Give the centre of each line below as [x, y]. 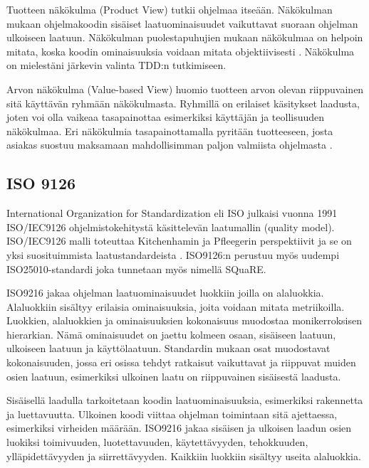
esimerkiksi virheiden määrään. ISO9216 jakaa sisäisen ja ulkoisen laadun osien [179, 428]
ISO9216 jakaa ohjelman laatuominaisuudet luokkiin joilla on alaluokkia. [165, 293]
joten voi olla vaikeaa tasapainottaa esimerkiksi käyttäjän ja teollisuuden [166, 117]
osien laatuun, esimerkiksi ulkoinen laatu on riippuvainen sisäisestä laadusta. [174, 376]
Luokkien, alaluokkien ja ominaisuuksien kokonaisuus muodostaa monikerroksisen [184, 320]
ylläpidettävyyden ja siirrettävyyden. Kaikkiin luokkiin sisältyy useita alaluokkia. [184, 456]
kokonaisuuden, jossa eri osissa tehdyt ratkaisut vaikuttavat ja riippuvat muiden [181, 362]
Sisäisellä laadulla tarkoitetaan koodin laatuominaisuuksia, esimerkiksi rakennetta [185, 400]
